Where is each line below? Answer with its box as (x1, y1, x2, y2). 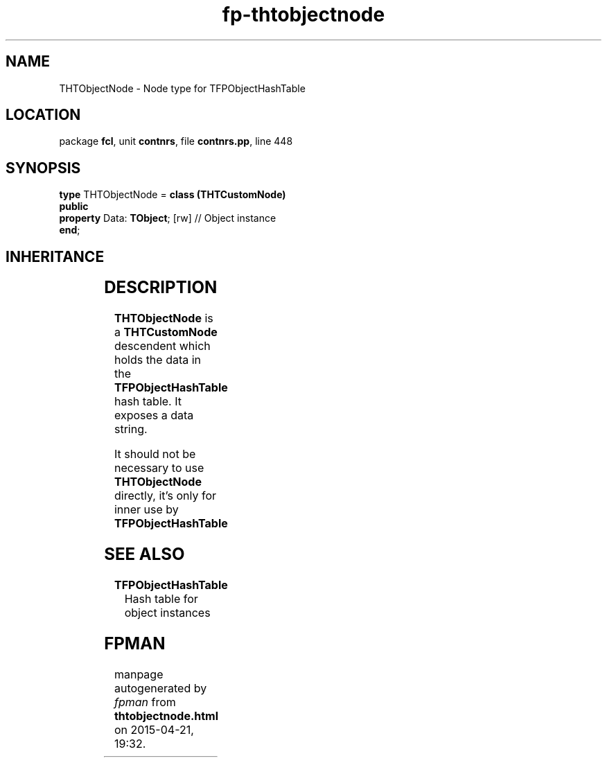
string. (114, 422, 148, 437)
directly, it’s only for (114, 489, 216, 503)
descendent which (114, 339, 211, 353)
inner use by (114, 502, 179, 517)
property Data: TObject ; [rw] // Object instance (59, 212, 276, 225)
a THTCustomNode (114, 325, 218, 340)
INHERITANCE (6, 247, 105, 265)
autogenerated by (114, 681, 207, 695)
